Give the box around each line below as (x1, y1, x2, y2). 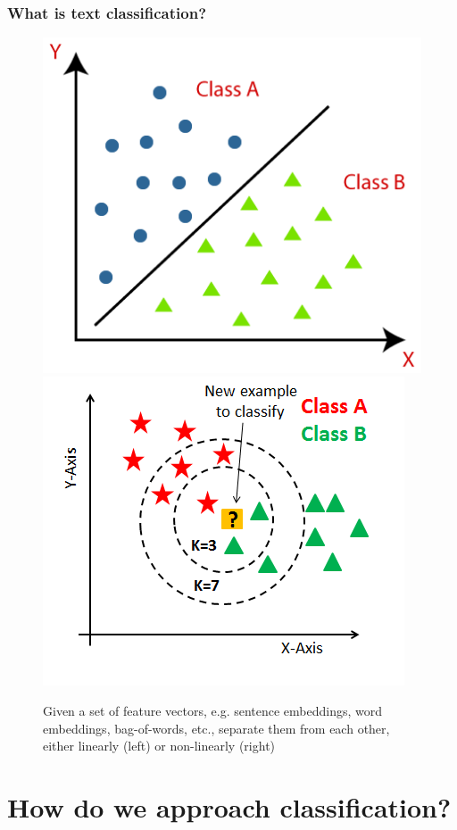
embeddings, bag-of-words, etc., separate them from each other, (43, 718, 390, 737)
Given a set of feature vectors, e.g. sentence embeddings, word (43, 701, 383, 719)
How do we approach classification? (7, 788, 452, 825)
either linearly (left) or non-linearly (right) (43, 736, 276, 755)
